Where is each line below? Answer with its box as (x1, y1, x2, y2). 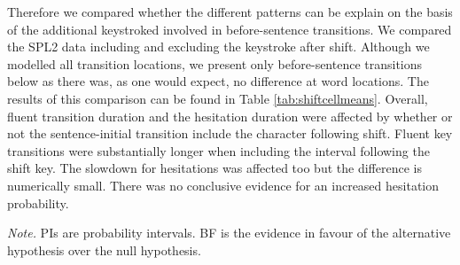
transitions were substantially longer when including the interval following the (7, 141, 430, 160)
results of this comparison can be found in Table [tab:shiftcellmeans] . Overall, (7, 89, 428, 107)
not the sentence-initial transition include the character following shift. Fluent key (7, 124, 453, 143)
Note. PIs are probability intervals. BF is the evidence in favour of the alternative (7, 223, 451, 242)
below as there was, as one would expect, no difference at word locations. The (7, 72, 429, 90)
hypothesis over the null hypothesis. (7, 240, 201, 259)
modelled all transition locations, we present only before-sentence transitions (7, 54, 423, 73)
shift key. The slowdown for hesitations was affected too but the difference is (7, 159, 422, 177)
